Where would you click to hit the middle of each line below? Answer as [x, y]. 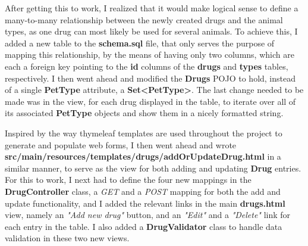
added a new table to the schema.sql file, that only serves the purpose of [140, 43]
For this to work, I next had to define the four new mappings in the [128, 180]
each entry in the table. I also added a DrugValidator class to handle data [144, 226]
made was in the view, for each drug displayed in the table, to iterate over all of [150, 101]
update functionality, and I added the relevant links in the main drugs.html [145, 203]
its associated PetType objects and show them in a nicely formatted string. [144, 113]
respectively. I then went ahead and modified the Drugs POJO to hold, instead [150, 78]
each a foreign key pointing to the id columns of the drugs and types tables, [147, 66]
